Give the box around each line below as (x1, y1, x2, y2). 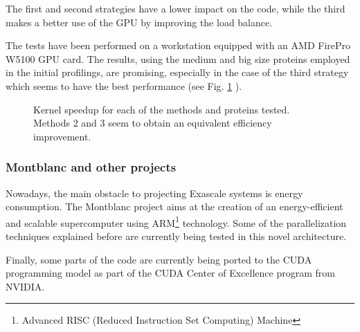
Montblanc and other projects (6, 158, 177, 176)
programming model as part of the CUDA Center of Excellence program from (6, 266, 335, 280)
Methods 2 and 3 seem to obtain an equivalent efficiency (33, 116, 272, 130)
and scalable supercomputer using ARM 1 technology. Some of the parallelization (6, 213, 347, 230)
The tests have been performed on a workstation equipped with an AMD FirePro (6, 38, 351, 53)
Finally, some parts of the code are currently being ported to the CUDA (6, 252, 312, 266)
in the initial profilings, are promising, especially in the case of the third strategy (6, 65, 349, 80)
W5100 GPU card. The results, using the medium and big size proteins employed (6, 51, 350, 66)
